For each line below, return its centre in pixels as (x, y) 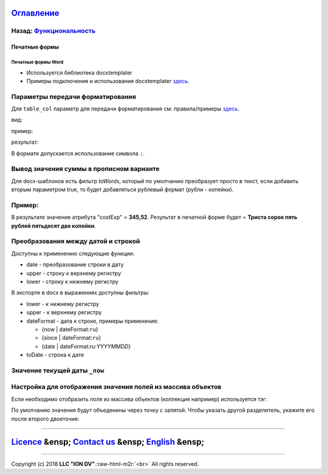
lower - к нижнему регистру (63, 304)
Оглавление (36, 13)
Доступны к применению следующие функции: (73, 253)
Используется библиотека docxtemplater (80, 72)
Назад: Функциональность (53, 31)
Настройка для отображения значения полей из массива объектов (116, 387)
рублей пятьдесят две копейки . (54, 226)
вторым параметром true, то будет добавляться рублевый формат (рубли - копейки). (122, 190)
